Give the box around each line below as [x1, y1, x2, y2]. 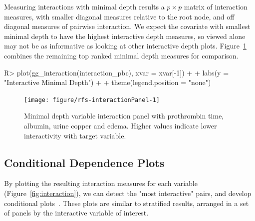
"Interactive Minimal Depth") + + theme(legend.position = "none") [4, 77, 211, 87]
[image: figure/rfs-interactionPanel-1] [24, 96, 160, 103]
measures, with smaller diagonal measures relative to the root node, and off [4, 11, 235, 21]
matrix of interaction [184, 1, 248, 11]
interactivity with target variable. [24, 130, 126, 140]
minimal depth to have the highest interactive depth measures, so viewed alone [4, 30, 246, 41]
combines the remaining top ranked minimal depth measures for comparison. [4, 50, 239, 60]
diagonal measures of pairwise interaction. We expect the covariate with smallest [4, 21, 251, 31]
